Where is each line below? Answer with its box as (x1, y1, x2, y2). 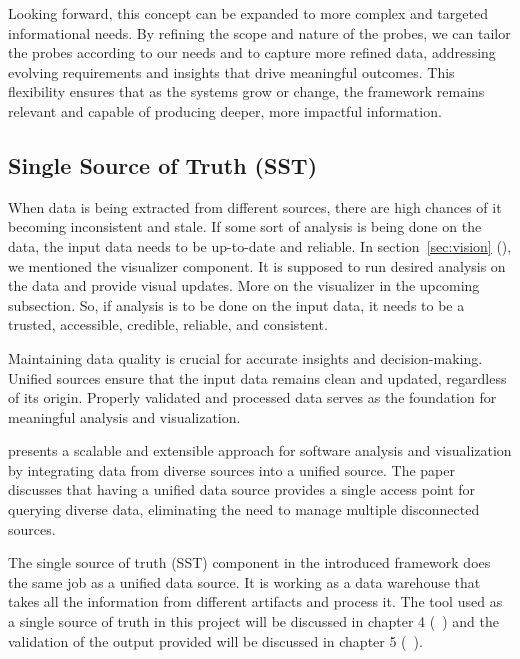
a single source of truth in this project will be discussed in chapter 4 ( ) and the (8, 611, 500, 632)
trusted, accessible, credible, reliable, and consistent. (8, 314, 328, 335)
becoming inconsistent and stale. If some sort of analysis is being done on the (8, 216, 482, 237)
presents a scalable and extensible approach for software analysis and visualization (8, 440, 512, 461)
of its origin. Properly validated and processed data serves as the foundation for (8, 387, 497, 408)
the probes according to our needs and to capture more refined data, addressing (8, 42, 496, 63)
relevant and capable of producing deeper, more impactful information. (8, 100, 442, 121)
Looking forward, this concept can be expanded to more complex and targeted (8, 3, 488, 23)
